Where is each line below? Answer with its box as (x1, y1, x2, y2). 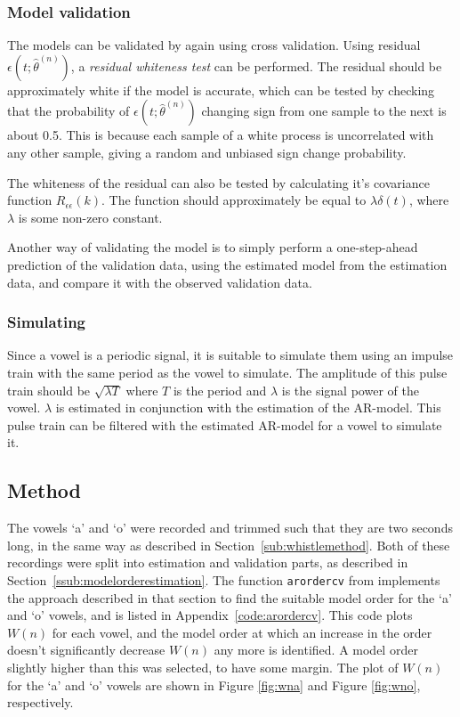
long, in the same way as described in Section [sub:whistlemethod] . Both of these (7, 535, 450, 554)
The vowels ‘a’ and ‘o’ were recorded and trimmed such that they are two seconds (7, 518, 453, 537)
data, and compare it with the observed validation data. (7, 273, 312, 291)
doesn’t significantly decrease (7, 640, 165, 659)
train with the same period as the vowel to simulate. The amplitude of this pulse (7, 363, 448, 381)
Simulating (7, 311, 86, 333)
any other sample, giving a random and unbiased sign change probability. (7, 143, 407, 161)
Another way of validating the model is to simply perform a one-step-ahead (7, 238, 418, 257)
